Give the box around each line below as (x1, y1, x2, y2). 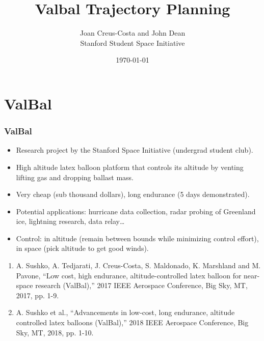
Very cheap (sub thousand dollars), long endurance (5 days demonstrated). (16, 189, 250, 200)
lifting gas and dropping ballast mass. (16, 172, 134, 182)
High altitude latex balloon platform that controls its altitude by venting (16, 161, 244, 172)
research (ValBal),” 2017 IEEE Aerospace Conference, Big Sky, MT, (35, 280, 248, 291)
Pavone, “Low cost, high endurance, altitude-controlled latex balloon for (16, 270, 242, 280)
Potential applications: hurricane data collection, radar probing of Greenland (16, 206, 256, 216)
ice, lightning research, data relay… (16, 216, 125, 226)
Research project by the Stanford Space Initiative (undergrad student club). (16, 145, 253, 155)
